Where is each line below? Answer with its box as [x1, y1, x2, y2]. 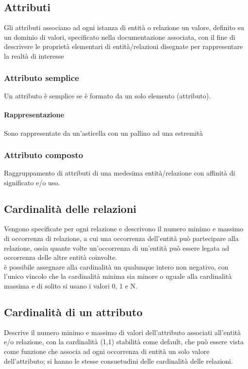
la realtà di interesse [4, 50, 64, 61]
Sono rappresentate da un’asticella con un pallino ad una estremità [4, 128, 203, 138]
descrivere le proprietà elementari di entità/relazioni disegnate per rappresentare [4, 41, 243, 51]
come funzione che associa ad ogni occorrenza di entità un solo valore [4, 346, 210, 356]
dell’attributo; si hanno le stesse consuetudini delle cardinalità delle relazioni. [4, 355, 233, 366]
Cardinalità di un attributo [4, 304, 143, 319]
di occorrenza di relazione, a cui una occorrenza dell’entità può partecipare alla [4, 233, 239, 243]
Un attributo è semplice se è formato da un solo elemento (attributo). [4, 90, 211, 100]
